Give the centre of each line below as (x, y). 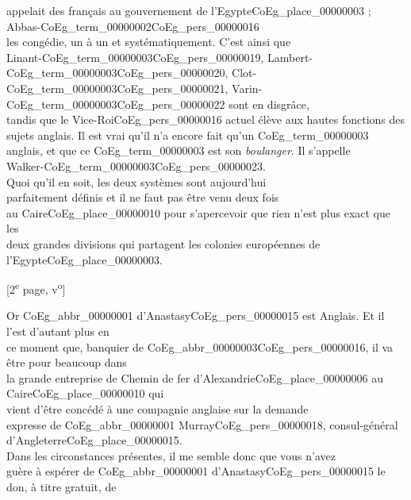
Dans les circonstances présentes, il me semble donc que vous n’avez (171, 455)
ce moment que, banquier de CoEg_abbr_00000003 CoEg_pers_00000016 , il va (200, 346)
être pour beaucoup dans (67, 362)
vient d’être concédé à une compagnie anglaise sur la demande (157, 408)
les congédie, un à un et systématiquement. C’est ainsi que (149, 42)
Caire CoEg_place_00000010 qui (85, 393)
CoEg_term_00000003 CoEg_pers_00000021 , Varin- (134, 88)
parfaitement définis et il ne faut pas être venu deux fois (143, 197)
